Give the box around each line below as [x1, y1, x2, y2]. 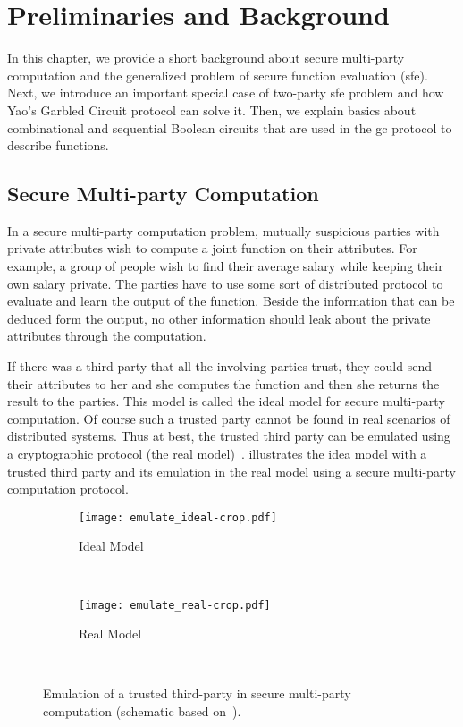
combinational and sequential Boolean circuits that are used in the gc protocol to [7, 118, 452, 137]
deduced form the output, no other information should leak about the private [7, 309, 431, 327]
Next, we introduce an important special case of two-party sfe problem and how [7, 83, 444, 102]
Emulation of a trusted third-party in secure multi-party [43, 684, 351, 703]
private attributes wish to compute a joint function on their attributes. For [7, 239, 417, 258]
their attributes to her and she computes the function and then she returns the [7, 374, 440, 393]
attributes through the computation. [7, 326, 206, 345]
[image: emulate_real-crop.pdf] [79, 598, 271, 612]
